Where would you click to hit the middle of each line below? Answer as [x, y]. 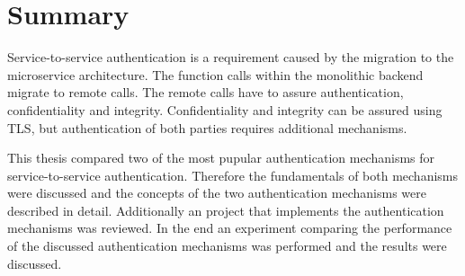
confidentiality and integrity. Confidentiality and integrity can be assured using [225, 109]
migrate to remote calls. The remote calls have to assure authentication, [206, 92]
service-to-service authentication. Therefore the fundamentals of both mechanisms [233, 175]
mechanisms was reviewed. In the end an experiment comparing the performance [230, 228]
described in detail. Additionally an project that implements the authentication [226, 210]
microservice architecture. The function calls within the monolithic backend [215, 74]
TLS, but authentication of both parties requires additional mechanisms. [207, 127]
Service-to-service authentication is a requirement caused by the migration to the [231, 57]
